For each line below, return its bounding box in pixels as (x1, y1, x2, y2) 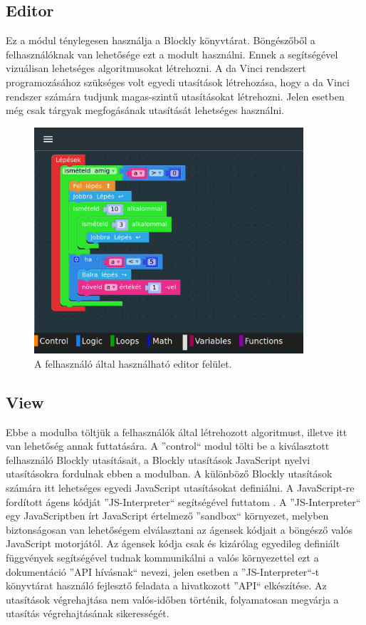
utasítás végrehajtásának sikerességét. (6, 606, 169, 621)
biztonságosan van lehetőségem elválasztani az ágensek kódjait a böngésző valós (6, 522, 352, 537)
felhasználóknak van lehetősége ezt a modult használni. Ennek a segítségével (6, 46, 338, 61)
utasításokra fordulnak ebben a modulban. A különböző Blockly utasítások (6, 466, 333, 481)
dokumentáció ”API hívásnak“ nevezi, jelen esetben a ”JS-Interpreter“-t (6, 564, 320, 579)
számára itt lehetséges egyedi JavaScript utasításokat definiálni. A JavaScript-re (6, 480, 355, 495)
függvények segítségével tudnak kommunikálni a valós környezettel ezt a (6, 549, 319, 564)
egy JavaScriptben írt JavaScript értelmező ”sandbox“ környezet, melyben (6, 508, 329, 523)
